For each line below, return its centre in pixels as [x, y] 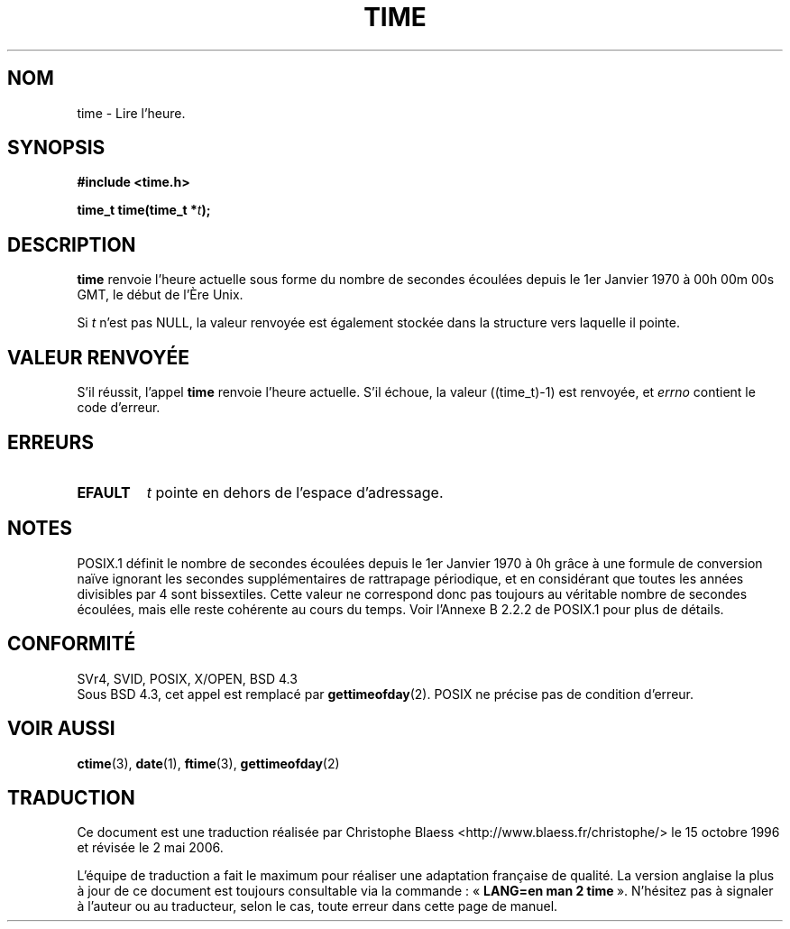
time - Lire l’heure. [131, 113]
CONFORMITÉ [72, 644]
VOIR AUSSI [61, 729]
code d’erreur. [119, 408]
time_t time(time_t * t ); [144, 210]
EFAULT [104, 492]
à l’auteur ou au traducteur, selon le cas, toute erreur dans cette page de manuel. [317, 906]
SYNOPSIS [56, 148]
